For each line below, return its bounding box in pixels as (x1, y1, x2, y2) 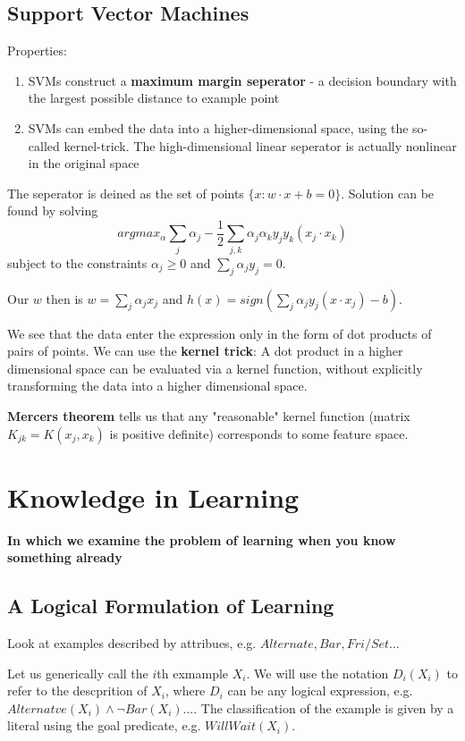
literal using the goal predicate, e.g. (7, 716, 201, 735)
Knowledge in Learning (7, 478, 300, 515)
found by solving (7, 201, 98, 220)
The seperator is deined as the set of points (7, 183, 244, 202)
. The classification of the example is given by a (193, 698, 454, 717)
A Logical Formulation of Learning (7, 592, 334, 619)
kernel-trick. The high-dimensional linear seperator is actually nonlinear (63, 136, 457, 155)
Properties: (7, 41, 67, 60)
